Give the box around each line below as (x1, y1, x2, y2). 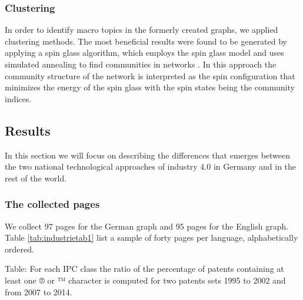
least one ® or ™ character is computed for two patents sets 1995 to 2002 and (5, 274, 286, 286)
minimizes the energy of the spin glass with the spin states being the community (5, 81, 295, 93)
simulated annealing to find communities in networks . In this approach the (5, 58, 277, 70)
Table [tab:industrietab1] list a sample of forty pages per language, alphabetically (5, 231, 298, 244)
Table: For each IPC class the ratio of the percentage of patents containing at (5, 262, 284, 275)
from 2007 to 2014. (5, 285, 72, 298)
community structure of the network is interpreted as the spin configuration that (5, 69, 295, 82)
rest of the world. (5, 171, 67, 184)
